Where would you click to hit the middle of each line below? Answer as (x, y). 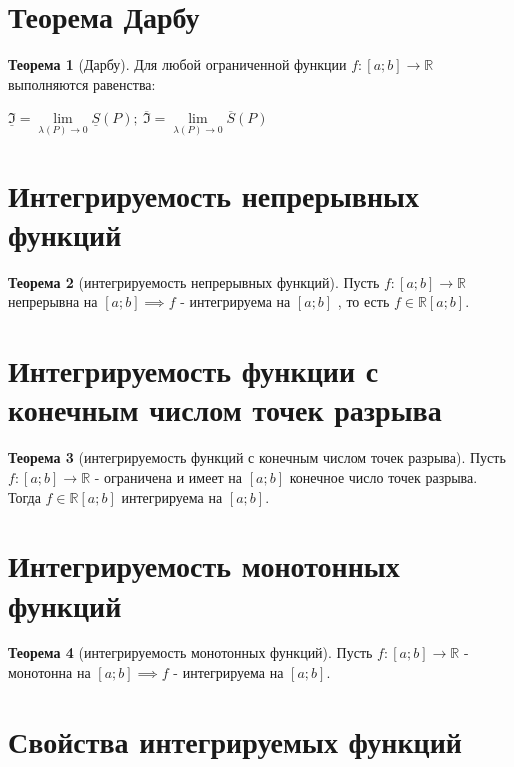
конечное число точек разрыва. (383, 476)
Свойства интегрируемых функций (235, 740)
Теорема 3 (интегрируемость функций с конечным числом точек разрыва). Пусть (257, 457)
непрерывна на (53, 301)
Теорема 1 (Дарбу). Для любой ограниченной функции (177, 64)
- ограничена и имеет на (168, 476)
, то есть (363, 301)
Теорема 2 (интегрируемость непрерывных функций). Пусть (194, 281)
